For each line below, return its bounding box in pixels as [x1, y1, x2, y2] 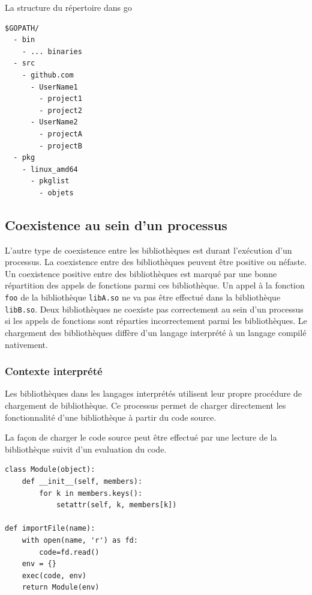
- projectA [39, 129, 82, 138]
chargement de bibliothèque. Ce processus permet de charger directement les [5, 398, 286, 411]
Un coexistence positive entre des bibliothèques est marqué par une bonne [5, 267, 277, 279]
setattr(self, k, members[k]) [56, 501, 177, 510]
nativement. [5, 338, 48, 350]
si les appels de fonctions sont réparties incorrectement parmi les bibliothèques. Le [5, 314, 307, 327]
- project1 [39, 94, 82, 103]
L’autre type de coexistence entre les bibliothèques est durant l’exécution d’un [5, 243, 292, 256]
